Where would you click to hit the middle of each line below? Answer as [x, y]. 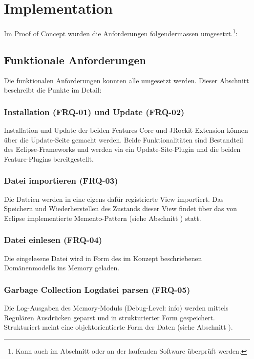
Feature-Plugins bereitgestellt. [49, 158]
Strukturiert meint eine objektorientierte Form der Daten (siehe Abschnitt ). [118, 327]
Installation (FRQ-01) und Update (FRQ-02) [94, 111]
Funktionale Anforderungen [75, 60]
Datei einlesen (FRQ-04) [53, 240]
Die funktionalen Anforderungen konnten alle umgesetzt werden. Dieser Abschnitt [127, 80]
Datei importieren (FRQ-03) [61, 180]
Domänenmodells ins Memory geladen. [62, 268]
